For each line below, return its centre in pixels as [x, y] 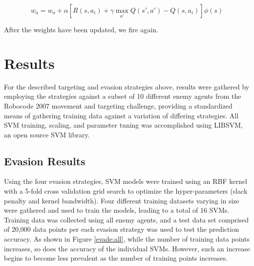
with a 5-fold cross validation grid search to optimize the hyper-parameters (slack [126, 191]
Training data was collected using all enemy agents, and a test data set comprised [126, 219]
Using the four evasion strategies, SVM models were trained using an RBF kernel [126, 181]
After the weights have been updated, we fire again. [81, 29]
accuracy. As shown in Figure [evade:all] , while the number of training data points [127, 239]
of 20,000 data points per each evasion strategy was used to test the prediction [122, 229]
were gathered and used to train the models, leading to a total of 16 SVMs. [117, 210]
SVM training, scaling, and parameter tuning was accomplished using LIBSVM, [123, 125]
